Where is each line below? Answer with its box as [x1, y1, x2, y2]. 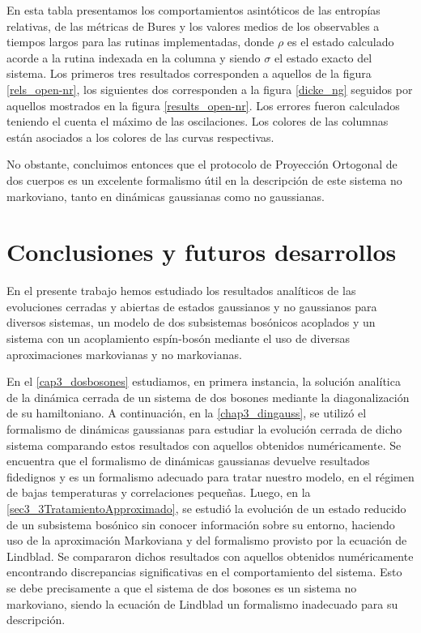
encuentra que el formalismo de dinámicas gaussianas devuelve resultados [6, 452, 370, 469]
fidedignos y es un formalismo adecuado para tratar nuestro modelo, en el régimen [6, 468, 415, 485]
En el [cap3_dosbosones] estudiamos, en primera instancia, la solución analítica [6, 373, 401, 390]
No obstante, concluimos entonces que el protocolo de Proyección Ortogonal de [6, 156, 398, 173]
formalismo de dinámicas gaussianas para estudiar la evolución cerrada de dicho [6, 421, 402, 437]
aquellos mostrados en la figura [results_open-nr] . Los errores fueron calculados [6, 96, 400, 113]
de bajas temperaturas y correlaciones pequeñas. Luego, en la [6, 484, 311, 501]
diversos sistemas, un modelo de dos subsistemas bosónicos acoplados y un [6, 314, 376, 331]
